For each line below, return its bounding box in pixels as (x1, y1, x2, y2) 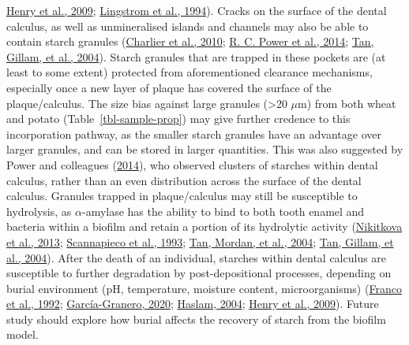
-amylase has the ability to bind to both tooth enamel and (81, 202, 365, 219)
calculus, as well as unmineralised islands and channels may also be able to (6, 17, 369, 34)
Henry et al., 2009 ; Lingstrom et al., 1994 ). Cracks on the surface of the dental (6, 2, 387, 18)
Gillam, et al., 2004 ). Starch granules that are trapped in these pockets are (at (6, 48, 386, 65)
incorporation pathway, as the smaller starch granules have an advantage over (6, 125, 381, 142)
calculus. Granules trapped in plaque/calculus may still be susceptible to (6, 187, 358, 204)
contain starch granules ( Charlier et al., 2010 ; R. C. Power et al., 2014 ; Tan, (6, 33, 374, 50)
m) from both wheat (298, 95, 396, 111)
